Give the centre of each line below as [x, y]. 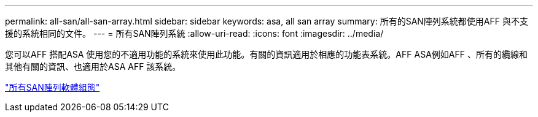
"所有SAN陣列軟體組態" [53, 87]
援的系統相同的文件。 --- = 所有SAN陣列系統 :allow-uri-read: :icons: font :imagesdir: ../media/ [194, 33]
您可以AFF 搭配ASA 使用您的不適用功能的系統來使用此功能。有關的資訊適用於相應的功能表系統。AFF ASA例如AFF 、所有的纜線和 [266, 54]
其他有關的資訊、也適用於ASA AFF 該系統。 [93, 66]
